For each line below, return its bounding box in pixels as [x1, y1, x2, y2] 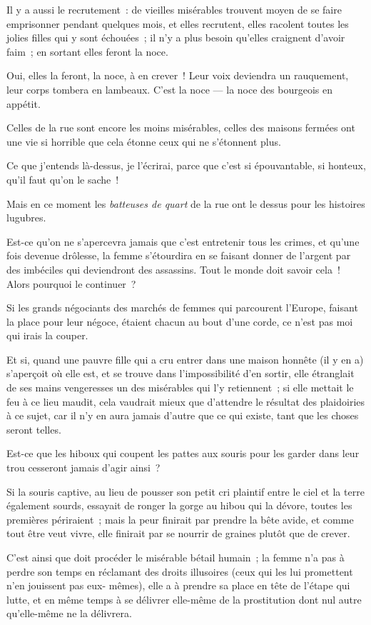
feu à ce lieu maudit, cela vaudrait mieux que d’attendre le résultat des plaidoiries [6, 394, 365, 409]
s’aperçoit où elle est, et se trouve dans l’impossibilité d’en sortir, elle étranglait [6, 366, 355, 381]
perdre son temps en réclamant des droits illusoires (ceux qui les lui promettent [6, 564, 353, 579]
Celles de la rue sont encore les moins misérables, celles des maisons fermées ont [6, 120, 355, 135]
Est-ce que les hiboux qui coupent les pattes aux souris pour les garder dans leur [6, 446, 360, 461]
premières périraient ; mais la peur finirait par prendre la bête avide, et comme [6, 511, 354, 526]
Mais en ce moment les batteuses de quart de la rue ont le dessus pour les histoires [6, 196, 365, 211]
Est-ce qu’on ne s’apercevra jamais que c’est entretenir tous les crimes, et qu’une [6, 234, 360, 249]
